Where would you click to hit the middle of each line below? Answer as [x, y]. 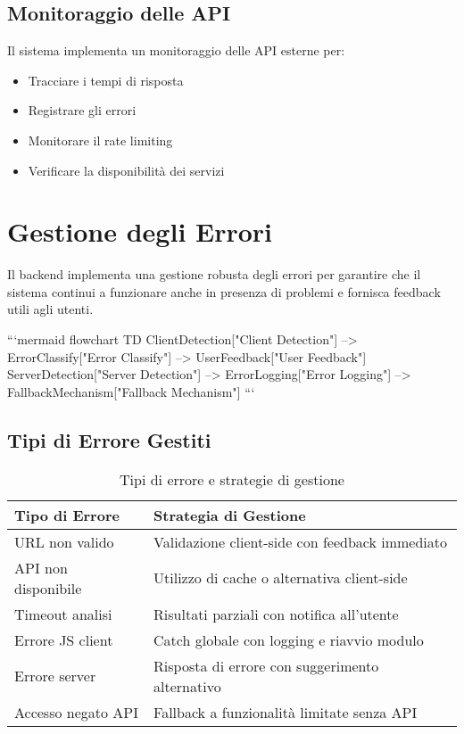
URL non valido [64, 541]
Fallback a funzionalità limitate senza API [286, 712]
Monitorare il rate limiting [100, 140]
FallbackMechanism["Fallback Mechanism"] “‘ [131, 391]
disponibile [48, 588]
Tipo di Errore [67, 515]
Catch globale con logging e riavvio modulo [289, 639]
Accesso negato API [77, 712]
